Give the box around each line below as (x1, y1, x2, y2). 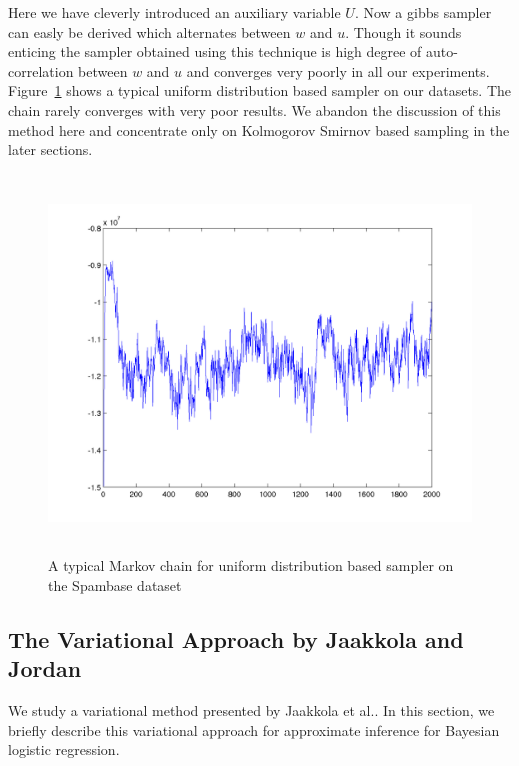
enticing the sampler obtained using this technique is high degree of (8, 41, 422, 62)
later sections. (8, 139, 93, 160)
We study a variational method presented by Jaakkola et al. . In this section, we (8, 700, 495, 721)
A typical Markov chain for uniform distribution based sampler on (48, 555, 454, 576)
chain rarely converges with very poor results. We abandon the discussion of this (8, 99, 501, 120)
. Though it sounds (345, 21, 462, 42)
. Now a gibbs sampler (354, 2, 492, 22)
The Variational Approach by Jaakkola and (8, 623, 464, 654)
